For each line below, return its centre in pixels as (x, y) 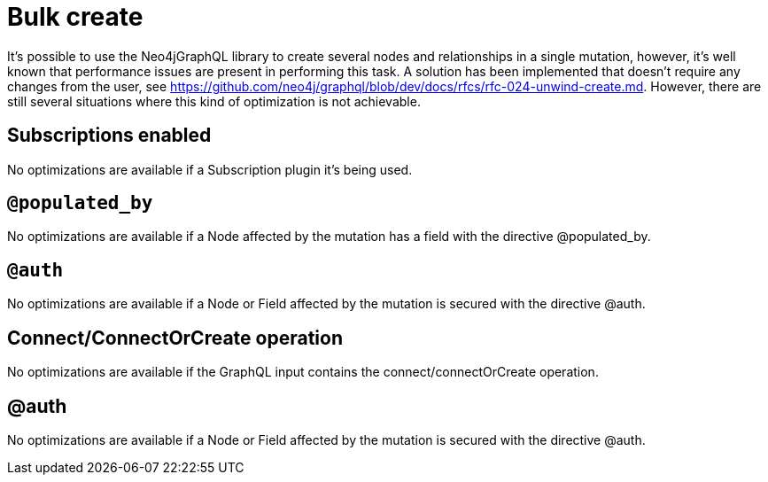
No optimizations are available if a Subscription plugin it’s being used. (210, 169)
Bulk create (75, 17)
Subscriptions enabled (109, 136)
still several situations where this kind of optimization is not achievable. (214, 101)
